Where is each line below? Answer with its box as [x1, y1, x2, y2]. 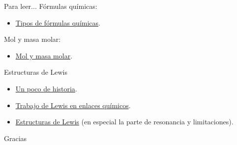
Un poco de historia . [15, 83, 77, 93]
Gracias [4, 133, 27, 143]
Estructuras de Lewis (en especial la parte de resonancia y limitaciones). [15, 116, 234, 127]
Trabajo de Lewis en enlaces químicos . [15, 100, 131, 110]
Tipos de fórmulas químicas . [15, 17, 100, 28]
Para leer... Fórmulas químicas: [4, 1, 97, 11]
